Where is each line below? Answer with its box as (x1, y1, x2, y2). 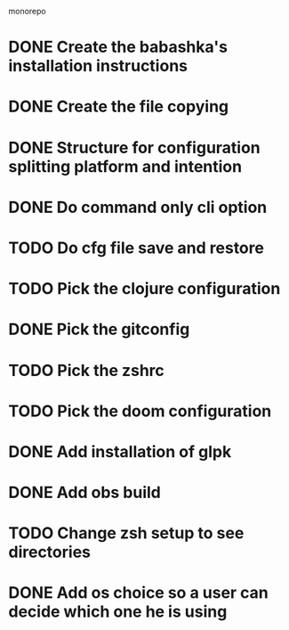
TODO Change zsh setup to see (8, 523, 245, 544)
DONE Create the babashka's (8, 37, 229, 57)
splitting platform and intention (8, 156, 242, 176)
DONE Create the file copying (8, 96, 229, 117)
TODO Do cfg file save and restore (8, 238, 264, 258)
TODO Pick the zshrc (8, 360, 165, 380)
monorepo (8, 6, 46, 16)
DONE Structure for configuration (8, 137, 261, 158)
